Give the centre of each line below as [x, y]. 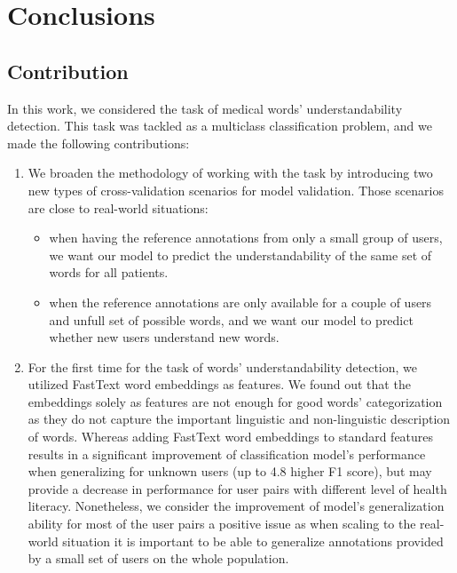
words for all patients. [109, 272]
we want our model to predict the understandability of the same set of [240, 255]
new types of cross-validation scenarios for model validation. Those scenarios [236, 190]
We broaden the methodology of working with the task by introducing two [230, 173]
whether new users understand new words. [164, 337]
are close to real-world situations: [118, 207]
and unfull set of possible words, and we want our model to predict [231, 319]
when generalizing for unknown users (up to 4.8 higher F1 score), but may [230, 471]
